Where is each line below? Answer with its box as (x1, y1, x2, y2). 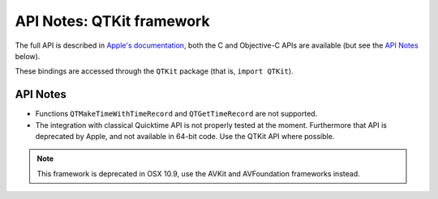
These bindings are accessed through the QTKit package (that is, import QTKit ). (15, 66, 294, 76)
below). (15, 51, 41, 61)
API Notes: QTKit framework (15, 12, 210, 30)
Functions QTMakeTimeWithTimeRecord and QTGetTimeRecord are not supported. (35, 109, 318, 119)
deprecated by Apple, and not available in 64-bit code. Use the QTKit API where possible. (35, 132, 335, 142)
